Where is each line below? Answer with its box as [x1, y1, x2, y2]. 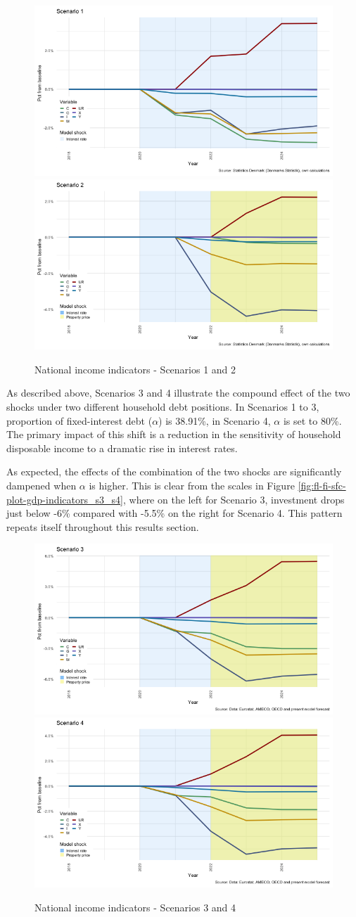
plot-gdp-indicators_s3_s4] [6, 492, 123, 506]
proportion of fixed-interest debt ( [6, 413, 153, 428]
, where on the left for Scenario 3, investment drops [122, 492, 345, 506]
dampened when [6, 477, 77, 492]
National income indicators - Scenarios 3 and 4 [34, 900, 236, 915]
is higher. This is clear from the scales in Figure [89, 477, 295, 492]
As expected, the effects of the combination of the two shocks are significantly [6, 464, 342, 479]
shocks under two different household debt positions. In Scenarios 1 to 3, [6, 399, 319, 413]
